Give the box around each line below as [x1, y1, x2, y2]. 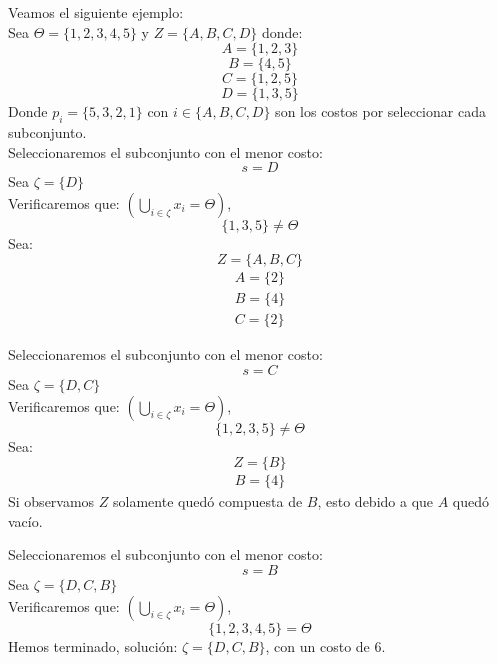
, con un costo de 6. [265, 635, 386, 656]
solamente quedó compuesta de [113, 491, 303, 512]
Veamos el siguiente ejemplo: [8, 2, 184, 22]
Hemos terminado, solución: [8, 635, 178, 656]
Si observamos [8, 491, 95, 512]
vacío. [8, 510, 43, 531]
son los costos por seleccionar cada [275, 101, 486, 122]
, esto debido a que [317, 491, 434, 512]
